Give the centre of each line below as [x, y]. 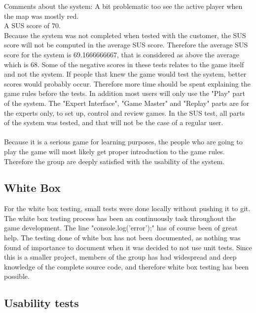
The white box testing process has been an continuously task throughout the [120, 218]
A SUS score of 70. [32, 25]
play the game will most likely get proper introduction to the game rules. [114, 151]
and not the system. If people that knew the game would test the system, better [125, 74]
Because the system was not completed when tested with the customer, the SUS [125, 35]
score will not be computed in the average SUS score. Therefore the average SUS [126, 45]
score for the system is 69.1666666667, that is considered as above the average [122, 54]
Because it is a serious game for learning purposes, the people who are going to [123, 142]
